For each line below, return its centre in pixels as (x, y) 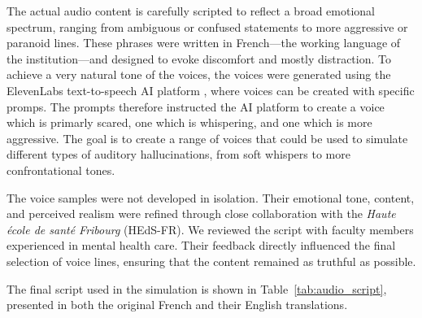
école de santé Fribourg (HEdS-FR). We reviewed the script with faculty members (210, 229)
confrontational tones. (61, 170)
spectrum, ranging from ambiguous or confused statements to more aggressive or (207, 26)
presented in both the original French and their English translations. (177, 305)
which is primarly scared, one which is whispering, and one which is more (189, 122)
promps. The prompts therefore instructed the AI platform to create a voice (196, 106)
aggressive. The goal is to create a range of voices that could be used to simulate (207, 138)
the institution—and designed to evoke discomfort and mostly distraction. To (199, 58)
